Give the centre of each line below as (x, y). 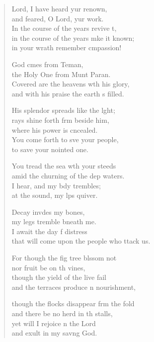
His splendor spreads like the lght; (63, 110)
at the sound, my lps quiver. (55, 195)
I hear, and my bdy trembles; (56, 185)
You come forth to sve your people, (65, 139)
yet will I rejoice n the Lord (54, 323)
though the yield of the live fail (59, 277)
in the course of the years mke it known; (73, 38)
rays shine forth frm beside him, (60, 120)
